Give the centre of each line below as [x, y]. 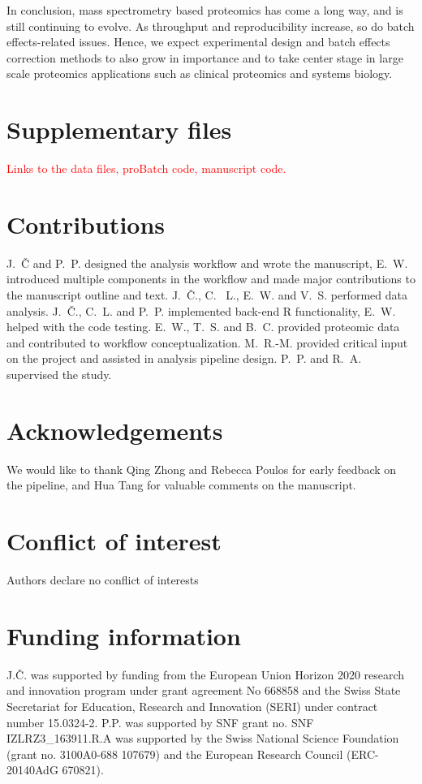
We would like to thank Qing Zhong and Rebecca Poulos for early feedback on [202, 469]
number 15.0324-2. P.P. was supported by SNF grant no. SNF [160, 722]
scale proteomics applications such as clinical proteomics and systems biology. [200, 73]
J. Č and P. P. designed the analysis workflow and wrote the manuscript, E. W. [207, 263]
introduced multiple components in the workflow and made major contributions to [211, 279]
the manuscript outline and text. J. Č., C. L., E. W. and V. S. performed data [207, 295]
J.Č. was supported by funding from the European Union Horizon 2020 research [206, 674]
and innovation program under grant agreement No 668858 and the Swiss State [204, 690]
